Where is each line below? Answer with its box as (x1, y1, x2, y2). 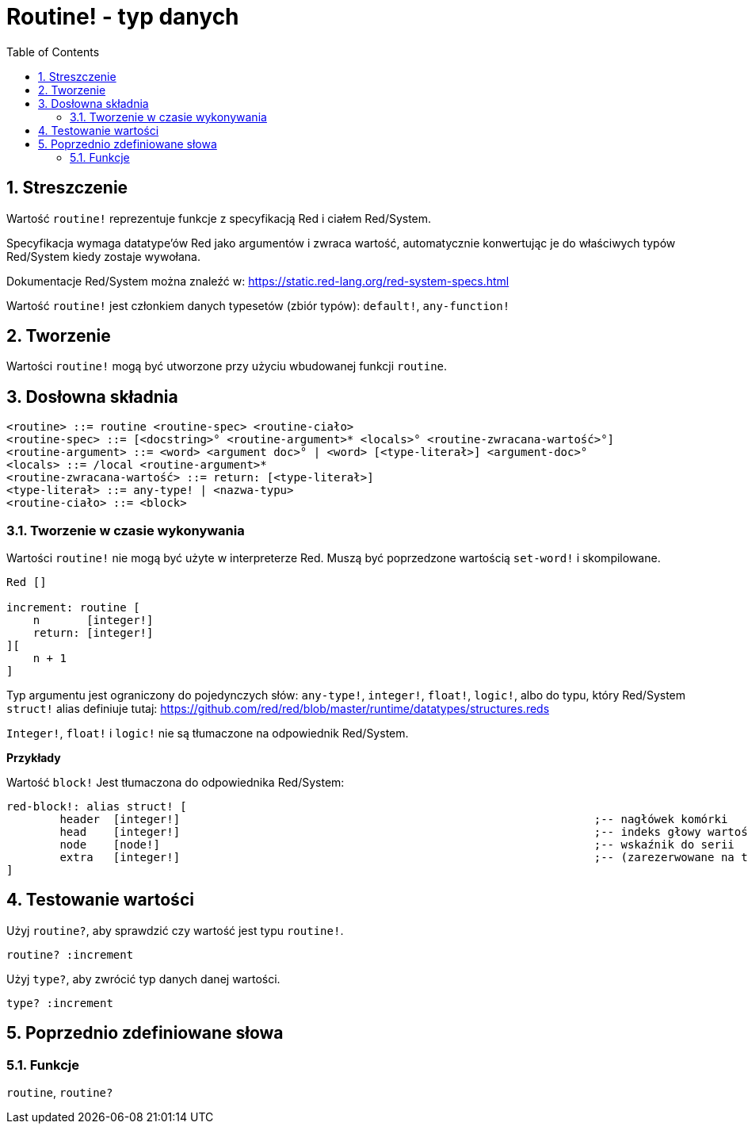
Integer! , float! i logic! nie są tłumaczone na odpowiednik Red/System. (6, 726, 409, 741)
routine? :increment (6, 948, 134, 961)
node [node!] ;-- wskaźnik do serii (59, 838, 735, 852)
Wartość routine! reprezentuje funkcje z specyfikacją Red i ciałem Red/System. (6, 211, 432, 225)
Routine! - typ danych (6, 3, 239, 30)
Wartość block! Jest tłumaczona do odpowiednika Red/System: (6, 776, 345, 790)
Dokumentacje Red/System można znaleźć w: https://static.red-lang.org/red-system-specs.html (6, 274, 509, 288)
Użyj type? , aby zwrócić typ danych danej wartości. (6, 971, 280, 986)
